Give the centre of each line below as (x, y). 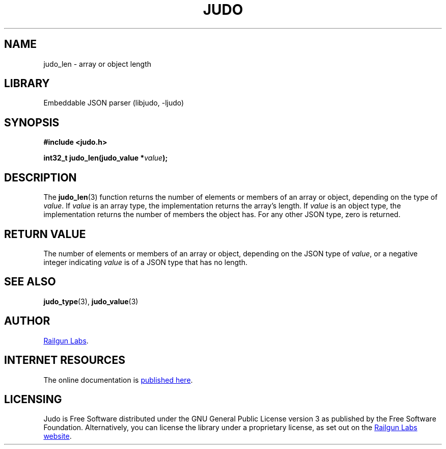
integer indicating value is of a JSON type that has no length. (146, 262)
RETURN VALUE (45, 234)
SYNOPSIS (32, 122)
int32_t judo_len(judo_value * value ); (106, 158)
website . (58, 436)
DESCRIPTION (40, 177)
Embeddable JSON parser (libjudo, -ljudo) (114, 103)
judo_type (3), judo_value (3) (91, 301)
